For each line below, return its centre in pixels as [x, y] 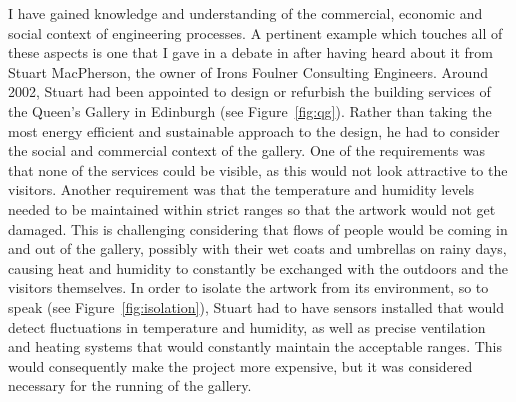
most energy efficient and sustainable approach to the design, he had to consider [254, 130]
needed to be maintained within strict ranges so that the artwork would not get [252, 208]
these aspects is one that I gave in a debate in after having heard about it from [250, 52]
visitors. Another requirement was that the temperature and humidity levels [241, 189]
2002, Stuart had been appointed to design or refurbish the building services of [249, 91]
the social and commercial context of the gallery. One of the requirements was [247, 150]
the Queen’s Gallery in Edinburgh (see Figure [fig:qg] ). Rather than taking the [250, 110]
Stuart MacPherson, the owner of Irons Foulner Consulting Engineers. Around [248, 71]
